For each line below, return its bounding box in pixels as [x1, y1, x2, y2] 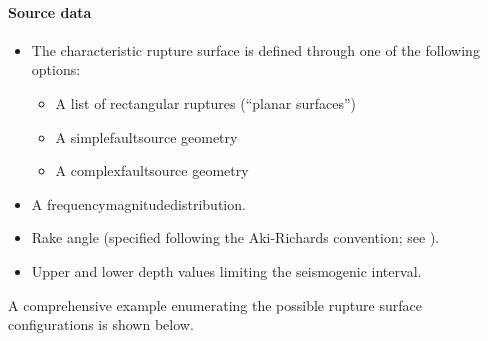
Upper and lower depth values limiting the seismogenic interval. [31, 260, 422, 281]
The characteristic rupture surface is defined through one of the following [31, 39, 480, 60]
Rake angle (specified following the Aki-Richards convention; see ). [31, 227, 440, 248]
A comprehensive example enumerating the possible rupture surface [8, 294, 422, 315]
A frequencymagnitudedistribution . [31, 193, 246, 214]
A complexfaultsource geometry [55, 160, 249, 181]
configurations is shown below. [8, 314, 194, 335]
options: [31, 59, 81, 80]
